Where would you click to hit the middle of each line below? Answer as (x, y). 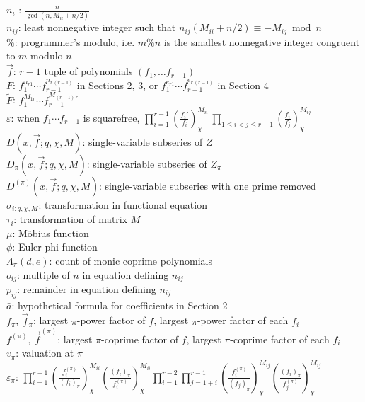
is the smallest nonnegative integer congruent (262, 41)
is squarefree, (111, 117)
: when (25, 117)
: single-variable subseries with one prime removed (207, 185)
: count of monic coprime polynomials (131, 260)
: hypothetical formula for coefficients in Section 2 (120, 305)
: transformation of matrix (71, 219)
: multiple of (44, 274)
